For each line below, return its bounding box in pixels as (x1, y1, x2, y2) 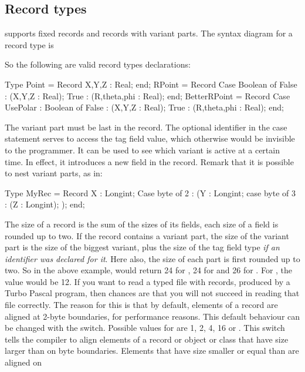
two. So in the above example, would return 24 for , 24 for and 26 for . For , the (5, 264, 293, 276)
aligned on (5, 356, 42, 368)
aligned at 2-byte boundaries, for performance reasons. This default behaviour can (5, 310, 300, 322)
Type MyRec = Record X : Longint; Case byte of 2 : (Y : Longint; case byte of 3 (5, 186, 296, 199)
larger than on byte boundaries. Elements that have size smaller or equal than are (5, 344, 299, 357)
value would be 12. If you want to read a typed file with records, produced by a (5, 275, 290, 287)
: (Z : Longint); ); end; (5, 198, 85, 210)
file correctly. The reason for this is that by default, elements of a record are (5, 299, 278, 311)
